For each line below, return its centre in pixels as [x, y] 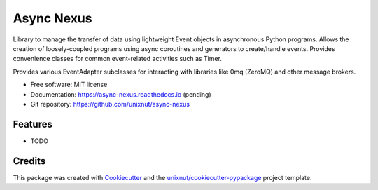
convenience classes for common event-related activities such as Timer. [117, 59]
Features [33, 124]
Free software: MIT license [69, 85]
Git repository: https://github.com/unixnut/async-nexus [110, 104]
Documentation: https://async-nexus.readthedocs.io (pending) [121, 94]
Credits [29, 161]
